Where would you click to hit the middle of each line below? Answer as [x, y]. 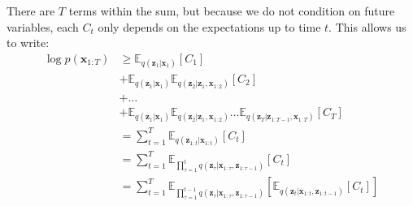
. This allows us [367, 26]
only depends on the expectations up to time [209, 26]
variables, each [43, 26]
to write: [28, 43]
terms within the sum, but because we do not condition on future [232, 11]
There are [31, 11]
